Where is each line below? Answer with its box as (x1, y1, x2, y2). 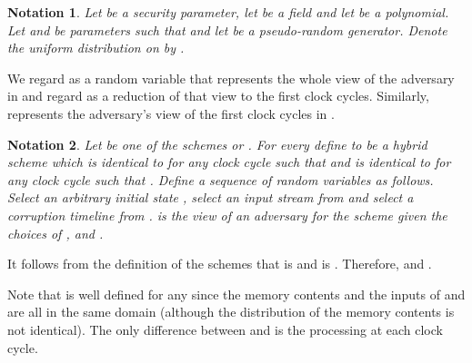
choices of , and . (7, 223, 104, 242)
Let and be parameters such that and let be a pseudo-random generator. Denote (7, 20, 447, 39)
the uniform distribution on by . (7, 38, 185, 57)
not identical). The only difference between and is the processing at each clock (7, 319, 443, 338)
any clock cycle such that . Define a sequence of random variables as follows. (7, 170, 434, 189)
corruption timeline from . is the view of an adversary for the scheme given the (7, 205, 447, 224)
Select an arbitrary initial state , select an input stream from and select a (7, 188, 414, 207)
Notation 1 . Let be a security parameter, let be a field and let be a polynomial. (7, 3, 449, 21)
